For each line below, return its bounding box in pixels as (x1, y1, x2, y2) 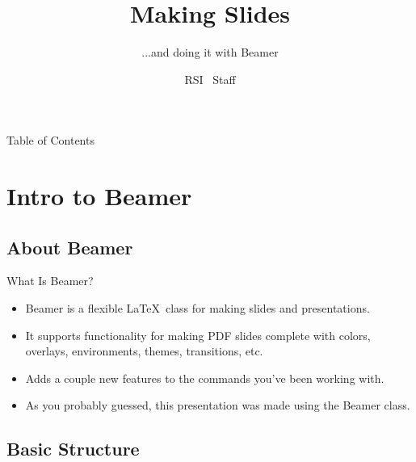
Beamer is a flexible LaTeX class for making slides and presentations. (25, 300, 370, 317)
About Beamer (6, 234, 133, 259)
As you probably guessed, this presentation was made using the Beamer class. (25, 397, 410, 414)
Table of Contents (6, 132, 95, 149)
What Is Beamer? (6, 272, 94, 289)
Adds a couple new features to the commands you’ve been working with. (25, 369, 384, 386)
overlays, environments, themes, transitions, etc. (25, 342, 263, 359)
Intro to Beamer (6, 179, 192, 212)
